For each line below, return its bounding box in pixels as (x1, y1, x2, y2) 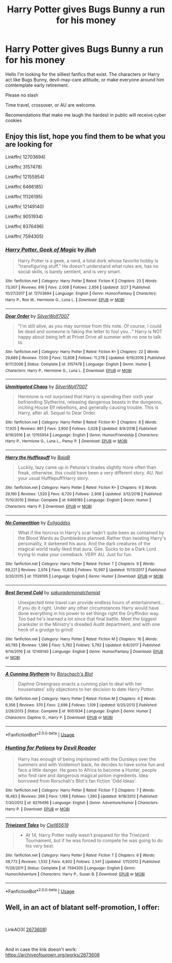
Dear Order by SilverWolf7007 (5, 313, 70, 319)
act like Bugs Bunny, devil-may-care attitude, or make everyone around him (5, 76, 165, 83)
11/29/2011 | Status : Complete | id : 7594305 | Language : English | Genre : (5, 865, 136, 871)
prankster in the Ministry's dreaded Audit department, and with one (17, 621, 160, 627)
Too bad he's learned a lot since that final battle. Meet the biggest (17, 616, 157, 622)
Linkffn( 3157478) (5, 163, 42, 170)
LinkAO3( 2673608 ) (5, 927, 47, 933)
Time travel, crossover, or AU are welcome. (5, 101, 96, 108)
